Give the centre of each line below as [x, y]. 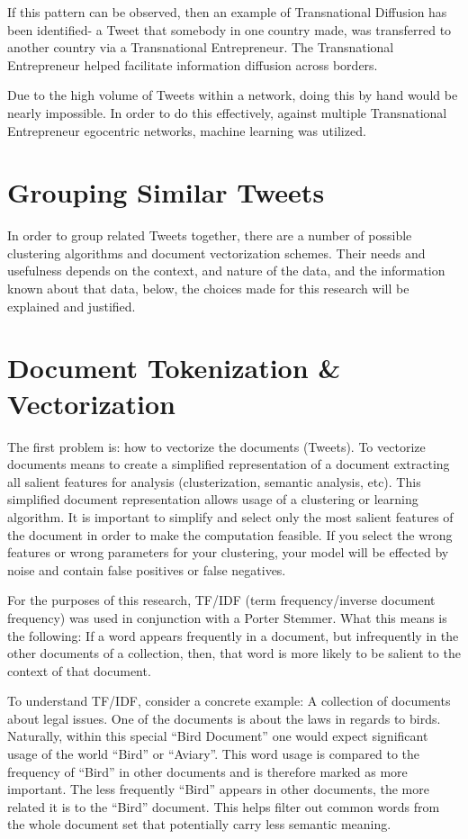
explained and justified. [72, 306]
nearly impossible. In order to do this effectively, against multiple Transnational [227, 112]
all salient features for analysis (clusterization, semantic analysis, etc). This [214, 481]
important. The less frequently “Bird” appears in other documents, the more [218, 789]
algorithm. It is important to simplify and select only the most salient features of [230, 516]
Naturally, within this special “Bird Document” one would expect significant [218, 736]
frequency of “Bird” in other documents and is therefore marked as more [207, 771]
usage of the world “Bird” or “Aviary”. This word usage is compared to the [214, 754]
